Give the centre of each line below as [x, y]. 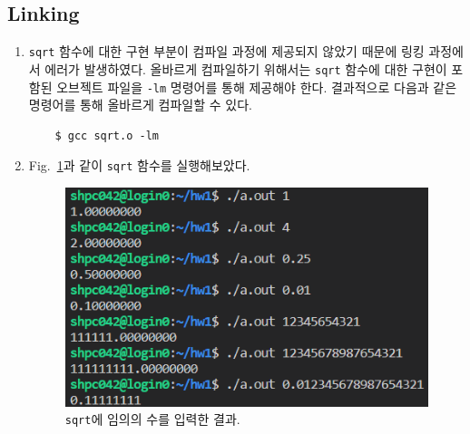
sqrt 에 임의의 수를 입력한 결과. [152, 419]
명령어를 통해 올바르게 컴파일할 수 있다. [140, 105]
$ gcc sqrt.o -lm [107, 135]
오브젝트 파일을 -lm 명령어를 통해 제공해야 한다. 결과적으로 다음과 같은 [257, 87]
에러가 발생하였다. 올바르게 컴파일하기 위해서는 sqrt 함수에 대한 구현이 [246, 68]
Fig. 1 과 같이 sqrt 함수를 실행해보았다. [139, 165]
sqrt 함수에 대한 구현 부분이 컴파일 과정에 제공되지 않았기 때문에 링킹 [226, 51]
